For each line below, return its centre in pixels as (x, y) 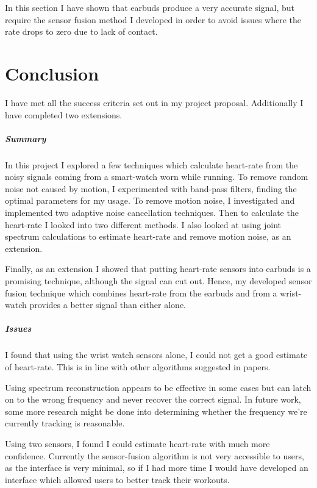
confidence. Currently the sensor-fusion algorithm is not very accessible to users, (155, 455)
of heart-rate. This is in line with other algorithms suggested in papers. (138, 366)
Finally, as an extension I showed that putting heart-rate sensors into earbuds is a (158, 269)
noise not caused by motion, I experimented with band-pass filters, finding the (151, 188)
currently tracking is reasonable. (65, 423)
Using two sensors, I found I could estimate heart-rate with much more (137, 443)
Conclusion (52, 73)
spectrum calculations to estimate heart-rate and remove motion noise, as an (148, 236)
